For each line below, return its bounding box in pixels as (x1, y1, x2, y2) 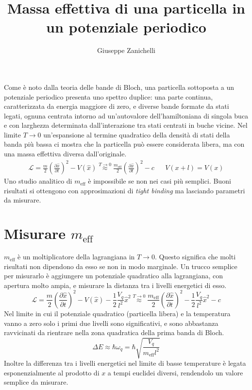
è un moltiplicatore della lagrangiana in (17, 252, 135, 262)
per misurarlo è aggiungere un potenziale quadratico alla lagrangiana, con (4, 271, 223, 281)
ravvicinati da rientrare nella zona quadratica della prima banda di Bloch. (4, 327, 224, 338)
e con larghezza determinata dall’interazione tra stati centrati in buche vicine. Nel (4, 120, 248, 130)
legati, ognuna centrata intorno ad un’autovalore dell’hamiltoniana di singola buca (4, 110, 249, 120)
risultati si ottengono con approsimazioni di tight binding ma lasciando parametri (4, 185, 245, 195)
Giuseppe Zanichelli (97, 45, 155, 55)
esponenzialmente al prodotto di (4, 367, 100, 377)
